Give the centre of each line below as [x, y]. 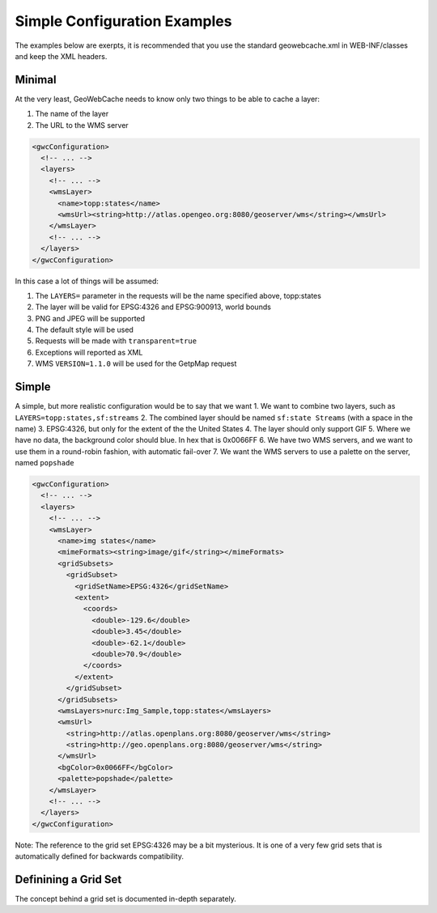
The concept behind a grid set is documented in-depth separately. [125, 899]
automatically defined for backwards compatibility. [99, 856]
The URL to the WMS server [82, 125]
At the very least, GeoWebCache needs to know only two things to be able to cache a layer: [167, 99]
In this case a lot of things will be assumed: [87, 281]
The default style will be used [84, 330]
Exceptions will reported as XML [89, 352]
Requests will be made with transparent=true [116, 341]
